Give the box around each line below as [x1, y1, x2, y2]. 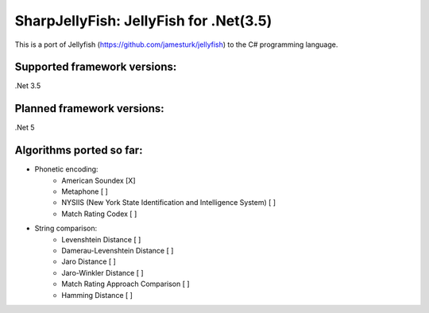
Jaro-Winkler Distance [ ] [61, 268, 144, 277]
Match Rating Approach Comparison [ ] [61, 279, 190, 289]
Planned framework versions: [14, 102, 164, 115]
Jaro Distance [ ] [61, 257, 117, 266]
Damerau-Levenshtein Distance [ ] [61, 246, 174, 255]
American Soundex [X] [61, 176, 136, 185]
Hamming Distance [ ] [61, 290, 133, 299]
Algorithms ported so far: [14, 144, 143, 157]
